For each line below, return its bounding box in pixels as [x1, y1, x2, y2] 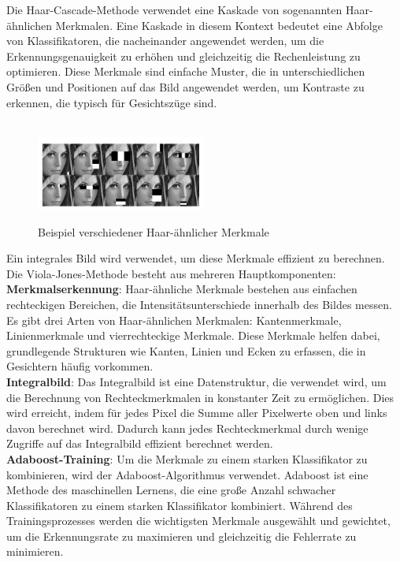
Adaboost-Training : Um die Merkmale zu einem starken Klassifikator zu [6, 450, 368, 467]
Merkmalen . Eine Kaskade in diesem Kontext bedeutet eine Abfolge [55, 17, 383, 33]
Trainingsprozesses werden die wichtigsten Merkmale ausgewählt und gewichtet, [6, 512, 391, 529]
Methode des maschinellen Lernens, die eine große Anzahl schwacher [6, 482, 336, 498]
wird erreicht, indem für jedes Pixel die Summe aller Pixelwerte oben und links [6, 404, 387, 421]
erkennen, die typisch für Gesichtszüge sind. [6, 94, 217, 110]
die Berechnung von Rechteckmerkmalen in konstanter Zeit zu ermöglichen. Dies [6, 389, 394, 405]
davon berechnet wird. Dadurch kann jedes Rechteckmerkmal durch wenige [6, 419, 369, 436]
